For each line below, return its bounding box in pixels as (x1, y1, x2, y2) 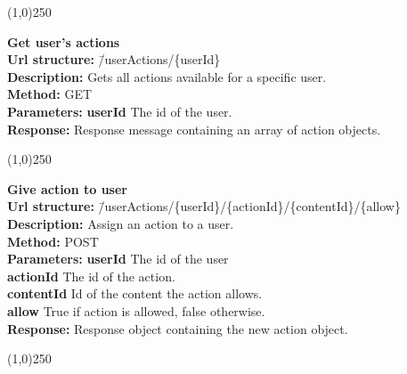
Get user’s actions (7, 32, 120, 51)
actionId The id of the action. (7, 266, 175, 285)
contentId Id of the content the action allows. (7, 284, 263, 303)
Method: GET (7, 85, 93, 103)
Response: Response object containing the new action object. (7, 319, 348, 337)
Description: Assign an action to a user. (7, 214, 234, 232)
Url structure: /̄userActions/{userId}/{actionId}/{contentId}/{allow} (7, 197, 401, 215)
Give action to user (7, 179, 127, 198)
